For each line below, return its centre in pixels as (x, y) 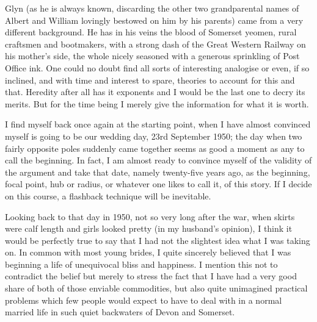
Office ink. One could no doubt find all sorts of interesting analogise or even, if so (157, 67)
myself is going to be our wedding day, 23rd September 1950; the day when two (154, 136)
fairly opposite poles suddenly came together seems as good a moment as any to (155, 148)
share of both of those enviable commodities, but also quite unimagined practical (156, 288)
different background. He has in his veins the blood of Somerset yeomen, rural (151, 32)
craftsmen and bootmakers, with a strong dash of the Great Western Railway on (155, 44)
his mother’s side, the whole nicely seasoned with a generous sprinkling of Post (152, 56)
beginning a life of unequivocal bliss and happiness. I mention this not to (141, 264)
